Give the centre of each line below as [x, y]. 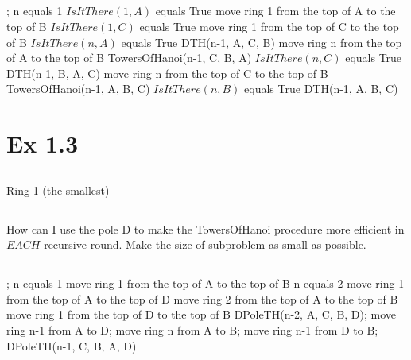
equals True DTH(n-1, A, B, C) [321, 89]
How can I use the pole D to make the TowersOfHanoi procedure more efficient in [205, 228]
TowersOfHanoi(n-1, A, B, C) [78, 89]
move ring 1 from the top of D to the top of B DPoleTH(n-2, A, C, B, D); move [202, 314]
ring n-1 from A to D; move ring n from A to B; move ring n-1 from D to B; [192, 330]
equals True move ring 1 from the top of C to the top [269, 26]
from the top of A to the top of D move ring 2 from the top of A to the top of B [202, 298]
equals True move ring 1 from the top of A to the [275, 11]
